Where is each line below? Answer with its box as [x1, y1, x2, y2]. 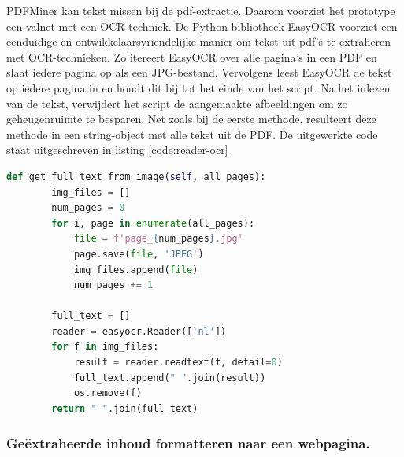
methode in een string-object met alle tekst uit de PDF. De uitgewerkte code [6, 125, 378, 142]
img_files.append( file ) [73, 264, 198, 275]
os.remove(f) [73, 388, 142, 399]
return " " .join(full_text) [51, 403, 198, 414]
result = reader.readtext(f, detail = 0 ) [73, 357, 283, 369]
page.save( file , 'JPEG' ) [73, 248, 204, 260]
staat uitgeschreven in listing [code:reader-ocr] [6, 141, 228, 158]
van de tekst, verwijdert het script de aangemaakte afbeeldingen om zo [6, 95, 348, 111]
